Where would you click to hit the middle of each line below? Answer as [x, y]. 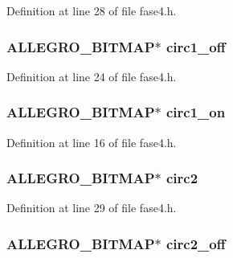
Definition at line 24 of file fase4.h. [92, 76]
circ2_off [196, 243]
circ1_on [196, 112]
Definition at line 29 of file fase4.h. [92, 208]
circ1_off [196, 46]
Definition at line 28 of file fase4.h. [92, 10]
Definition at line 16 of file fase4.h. [92, 142]
